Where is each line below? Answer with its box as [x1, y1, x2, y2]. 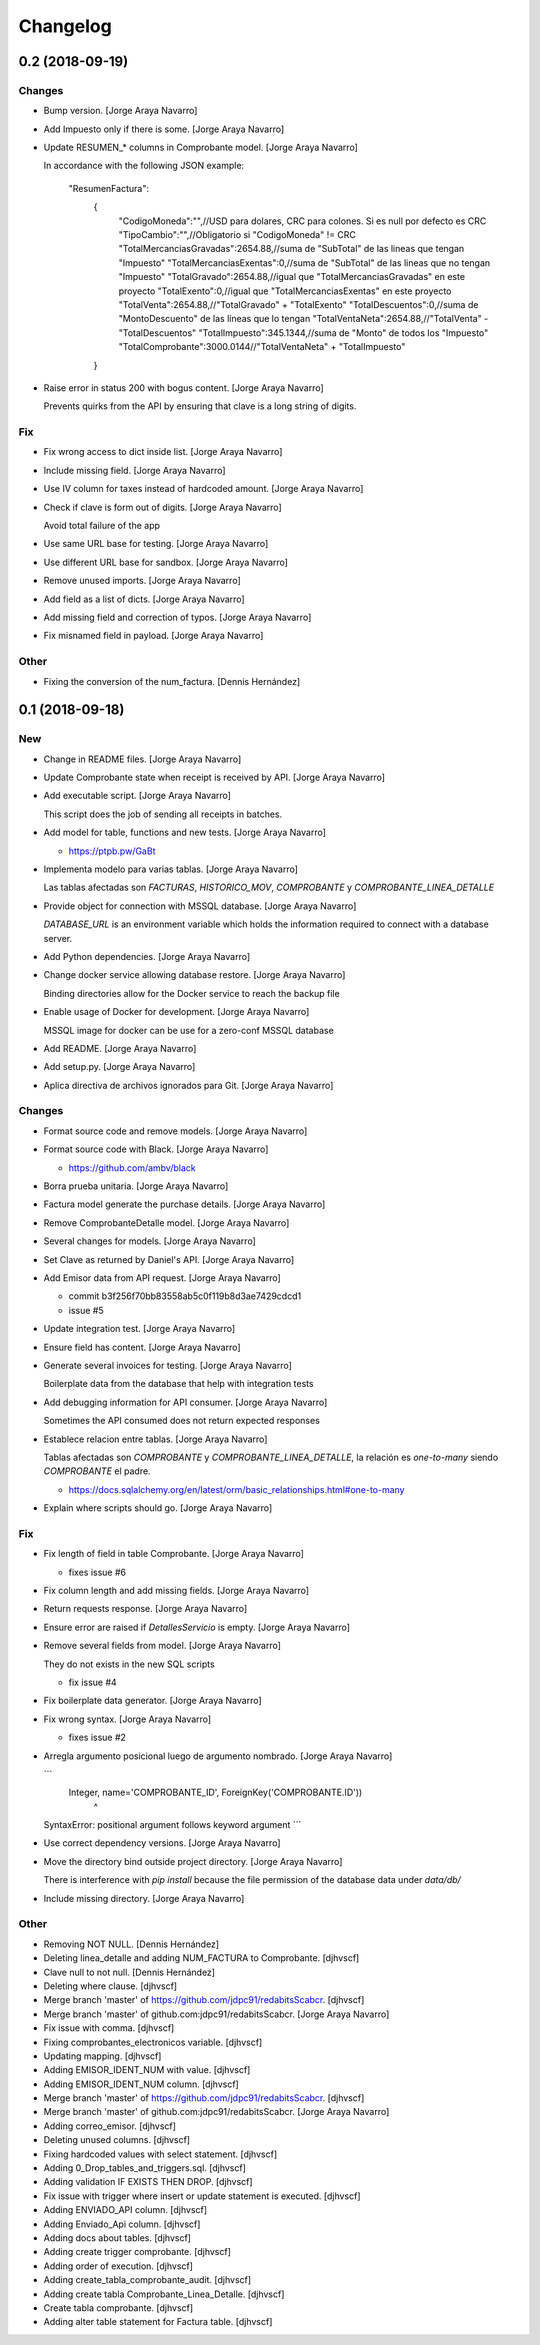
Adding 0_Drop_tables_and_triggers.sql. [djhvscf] [43, 2162, 247, 2174]
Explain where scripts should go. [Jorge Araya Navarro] [43, 1502, 273, 1514]
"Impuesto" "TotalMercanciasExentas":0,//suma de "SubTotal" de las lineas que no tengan [118, 256, 491, 269]
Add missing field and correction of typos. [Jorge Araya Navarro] [43, 611, 312, 623]
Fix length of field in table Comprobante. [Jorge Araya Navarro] [43, 1548, 305, 1560]
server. [43, 932, 73, 944]
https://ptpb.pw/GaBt [68, 845, 156, 857]
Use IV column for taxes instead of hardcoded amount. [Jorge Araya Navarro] [43, 483, 364, 495]
